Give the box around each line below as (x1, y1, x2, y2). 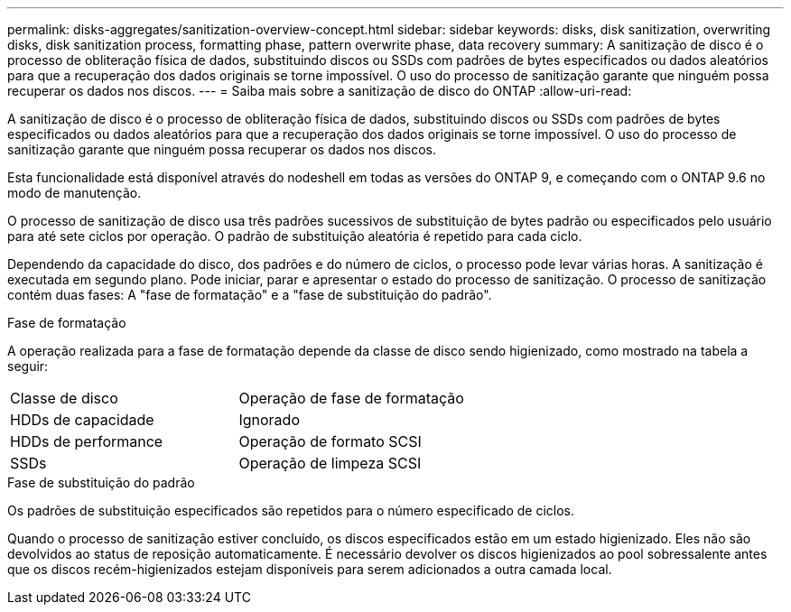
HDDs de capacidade (10, 411, 154, 429)
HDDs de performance (10, 432, 163, 450)
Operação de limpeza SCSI (238, 454, 422, 472)
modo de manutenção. (7, 185, 142, 200)
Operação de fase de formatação (238, 389, 464, 407)
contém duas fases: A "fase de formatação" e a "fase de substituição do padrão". (7, 287, 492, 302)
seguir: (7, 358, 49, 374)
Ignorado (238, 411, 300, 429)
